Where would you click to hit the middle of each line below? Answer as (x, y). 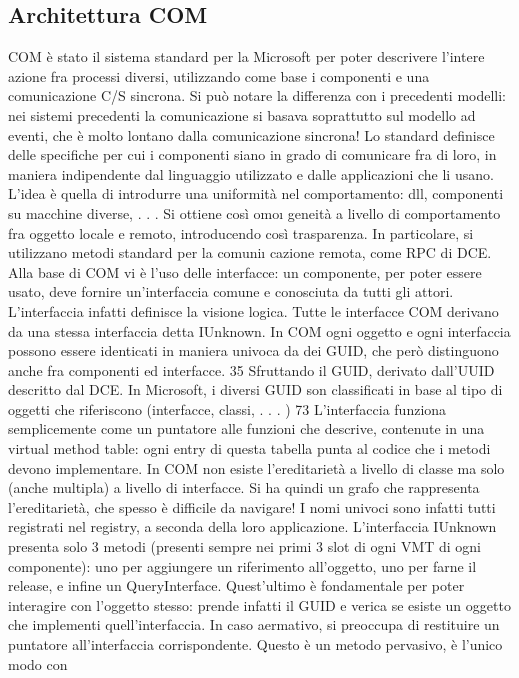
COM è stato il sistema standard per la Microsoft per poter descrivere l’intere (246, 56)
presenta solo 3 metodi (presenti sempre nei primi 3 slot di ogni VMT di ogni (245, 546)
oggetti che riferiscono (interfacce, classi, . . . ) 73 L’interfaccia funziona (227, 408)
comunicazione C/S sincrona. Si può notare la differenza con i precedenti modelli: (257, 95)
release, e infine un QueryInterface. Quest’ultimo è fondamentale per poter (236, 585)
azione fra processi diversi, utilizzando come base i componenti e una (219, 75)
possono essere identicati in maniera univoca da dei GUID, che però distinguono (253, 350)
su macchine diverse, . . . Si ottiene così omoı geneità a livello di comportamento (254, 212)
